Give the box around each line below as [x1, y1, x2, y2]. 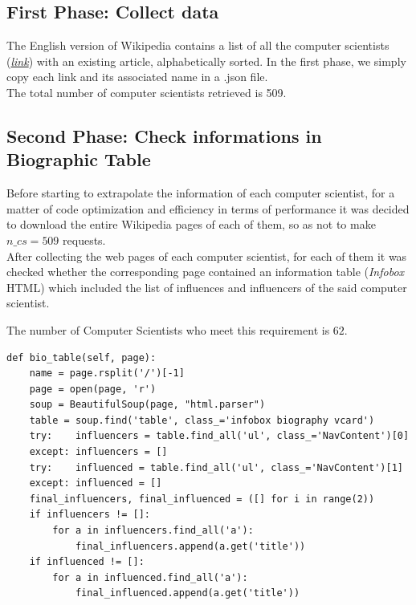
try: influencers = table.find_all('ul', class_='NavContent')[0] [29, 430, 410, 442]
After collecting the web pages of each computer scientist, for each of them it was [6, 247, 407, 264]
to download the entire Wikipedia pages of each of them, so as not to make [6, 216, 376, 233]
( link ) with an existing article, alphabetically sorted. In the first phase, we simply [6, 52, 406, 69]
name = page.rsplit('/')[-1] [29, 367, 185, 380]
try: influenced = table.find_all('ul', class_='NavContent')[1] [29, 461, 403, 473]
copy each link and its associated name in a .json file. [6, 68, 268, 85]
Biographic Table [6, 147, 151, 172]
